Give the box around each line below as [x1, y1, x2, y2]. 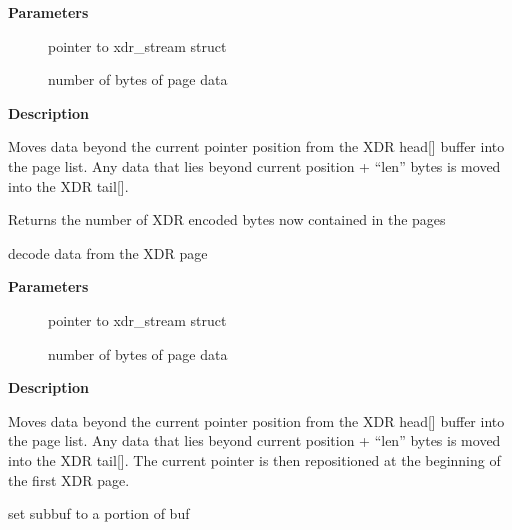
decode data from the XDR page [8, 242, 208, 263]
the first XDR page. [8, 469, 130, 490]
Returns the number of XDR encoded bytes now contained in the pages [8, 209, 446, 230]
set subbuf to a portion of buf [8, 503, 190, 524]
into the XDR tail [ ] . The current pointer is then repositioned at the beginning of [8, 449, 501, 470]
